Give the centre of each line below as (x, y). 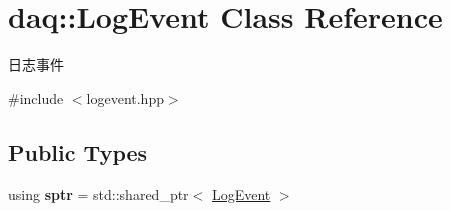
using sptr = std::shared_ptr (98, 193)
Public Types (78, 151)
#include (36, 97)
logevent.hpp (125, 97)
